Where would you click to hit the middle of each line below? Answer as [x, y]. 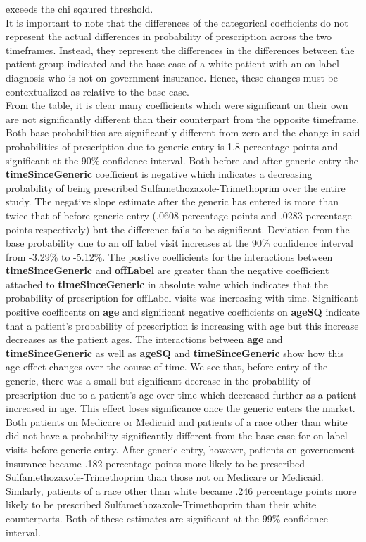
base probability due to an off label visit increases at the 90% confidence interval [179, 243]
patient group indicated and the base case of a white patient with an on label [172, 64]
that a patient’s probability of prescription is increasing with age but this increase [182, 325]
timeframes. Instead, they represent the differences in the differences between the [180, 50]
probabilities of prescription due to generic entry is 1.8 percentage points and [172, 146]
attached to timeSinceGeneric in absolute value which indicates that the [167, 284]
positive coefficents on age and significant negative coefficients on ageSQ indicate [183, 312]
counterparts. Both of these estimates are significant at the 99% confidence [167, 518]
